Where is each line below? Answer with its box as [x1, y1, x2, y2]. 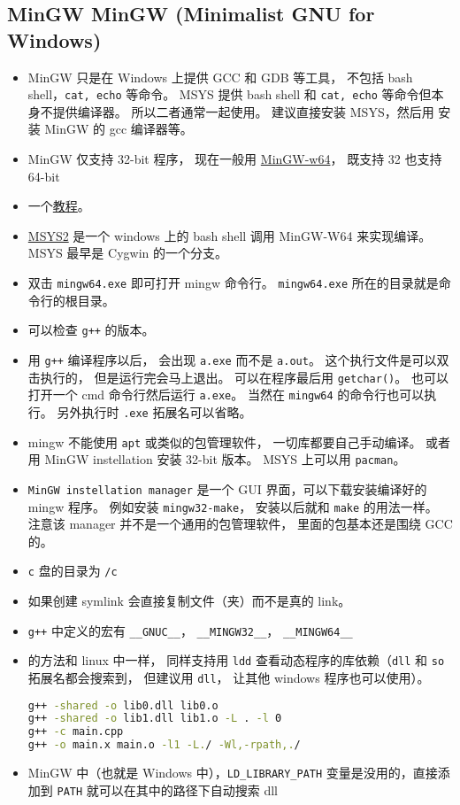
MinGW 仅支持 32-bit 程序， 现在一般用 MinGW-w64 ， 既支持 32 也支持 [27, 150, 442, 168]
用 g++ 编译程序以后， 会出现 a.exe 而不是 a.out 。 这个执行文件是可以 [27, 350, 437, 368]
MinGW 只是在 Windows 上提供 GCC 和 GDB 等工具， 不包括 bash [27, 67, 413, 86]
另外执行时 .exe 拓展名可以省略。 [57, 402, 252, 421]
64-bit [27, 166, 60, 185]
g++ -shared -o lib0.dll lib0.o [27, 699, 218, 712]
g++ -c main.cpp [27, 725, 124, 739]
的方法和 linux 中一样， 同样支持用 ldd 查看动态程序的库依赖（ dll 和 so [27, 651, 445, 670]
